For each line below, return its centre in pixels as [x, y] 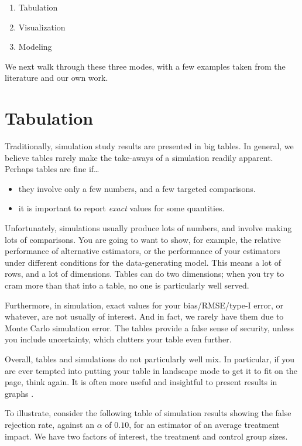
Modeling [35, 47]
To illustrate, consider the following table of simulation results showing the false [148, 413]
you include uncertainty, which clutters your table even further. [118, 339]
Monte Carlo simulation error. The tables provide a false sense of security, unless [149, 327]
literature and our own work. [56, 78]
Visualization [42, 27]
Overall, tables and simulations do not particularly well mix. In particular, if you [150, 359]
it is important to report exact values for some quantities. [121, 208]
